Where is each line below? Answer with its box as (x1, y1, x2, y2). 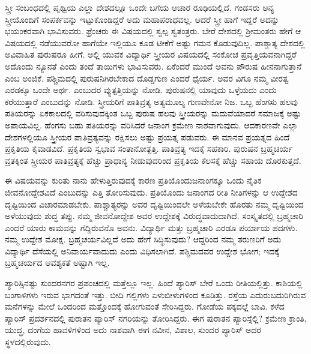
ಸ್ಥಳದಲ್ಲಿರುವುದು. (5, 335, 51, 348)
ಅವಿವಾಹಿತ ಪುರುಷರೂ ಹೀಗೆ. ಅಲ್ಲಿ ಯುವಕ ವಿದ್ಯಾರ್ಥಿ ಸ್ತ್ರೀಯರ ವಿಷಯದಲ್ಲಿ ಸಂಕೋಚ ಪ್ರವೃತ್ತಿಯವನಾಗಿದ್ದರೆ (5, 48, 297, 61)
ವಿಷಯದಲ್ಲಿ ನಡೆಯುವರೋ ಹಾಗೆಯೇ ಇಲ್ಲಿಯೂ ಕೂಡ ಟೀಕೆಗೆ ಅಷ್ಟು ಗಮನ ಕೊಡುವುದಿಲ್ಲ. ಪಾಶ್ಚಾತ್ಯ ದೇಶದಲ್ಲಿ (5, 36, 305, 49)
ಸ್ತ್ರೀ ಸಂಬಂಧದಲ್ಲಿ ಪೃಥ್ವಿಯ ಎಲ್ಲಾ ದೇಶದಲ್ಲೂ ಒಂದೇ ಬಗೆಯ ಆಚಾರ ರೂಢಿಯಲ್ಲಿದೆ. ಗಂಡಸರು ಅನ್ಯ (5, 1, 274, 13)
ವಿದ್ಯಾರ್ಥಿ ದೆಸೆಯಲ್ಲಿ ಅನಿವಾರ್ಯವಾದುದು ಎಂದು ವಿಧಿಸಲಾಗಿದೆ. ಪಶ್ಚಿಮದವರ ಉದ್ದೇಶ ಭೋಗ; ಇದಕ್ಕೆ (5, 244, 279, 257)
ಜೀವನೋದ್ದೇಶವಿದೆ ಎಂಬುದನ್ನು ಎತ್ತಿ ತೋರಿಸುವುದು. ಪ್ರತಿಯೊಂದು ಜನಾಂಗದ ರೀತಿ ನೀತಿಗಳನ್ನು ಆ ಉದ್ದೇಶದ (5, 185, 298, 198)
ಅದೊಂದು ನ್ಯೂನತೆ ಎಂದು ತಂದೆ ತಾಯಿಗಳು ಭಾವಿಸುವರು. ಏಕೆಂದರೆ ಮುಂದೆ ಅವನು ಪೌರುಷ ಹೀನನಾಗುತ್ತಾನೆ (5, 59, 302, 72)
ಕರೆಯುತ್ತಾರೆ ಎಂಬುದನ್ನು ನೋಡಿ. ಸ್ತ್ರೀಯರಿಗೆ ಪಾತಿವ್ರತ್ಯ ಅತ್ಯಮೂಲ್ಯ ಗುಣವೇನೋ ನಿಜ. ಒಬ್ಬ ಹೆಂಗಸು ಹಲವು (5, 95, 298, 107)
